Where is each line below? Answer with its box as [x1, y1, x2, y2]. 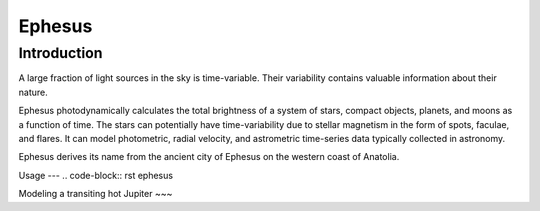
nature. [18, 86, 49, 98]
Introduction [18, 44, 103, 62]
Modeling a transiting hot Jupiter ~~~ [18, 188, 173, 200]
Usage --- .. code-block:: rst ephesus [18, 169, 174, 181]
